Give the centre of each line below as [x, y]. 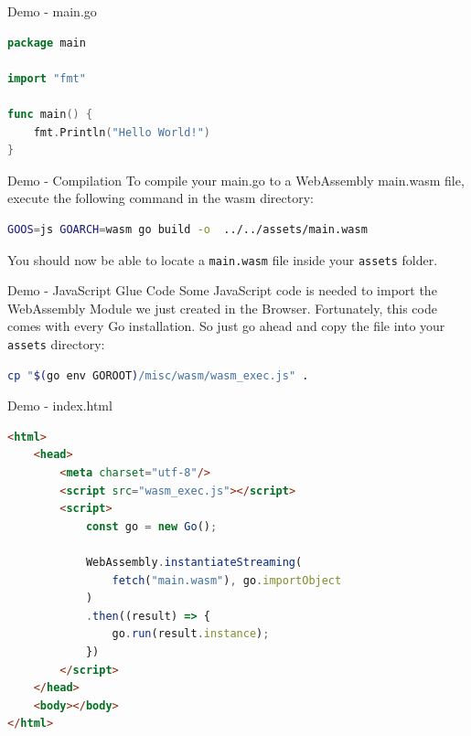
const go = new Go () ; [151, 526]
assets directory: [56, 343]
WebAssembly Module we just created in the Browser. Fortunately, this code [222, 308]
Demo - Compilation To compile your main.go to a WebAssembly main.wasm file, [236, 180]
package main [47, 43]
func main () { [50, 114]
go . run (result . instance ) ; [191, 634]
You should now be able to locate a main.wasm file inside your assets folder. [223, 259]
